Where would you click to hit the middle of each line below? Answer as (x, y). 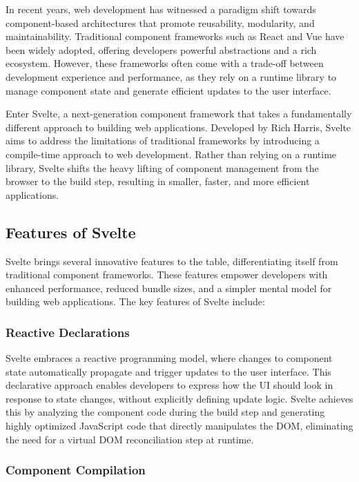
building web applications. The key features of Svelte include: (135, 301)
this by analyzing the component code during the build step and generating (165, 412)
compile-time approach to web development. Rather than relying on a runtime (171, 154)
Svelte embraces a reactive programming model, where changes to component (169, 358)
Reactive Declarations (68, 332)
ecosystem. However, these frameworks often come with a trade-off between (165, 63)
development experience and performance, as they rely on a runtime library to (171, 76)
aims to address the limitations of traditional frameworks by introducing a (163, 141)
